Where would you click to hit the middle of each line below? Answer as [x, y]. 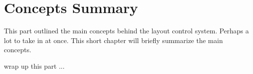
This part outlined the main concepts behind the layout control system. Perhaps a [126, 31]
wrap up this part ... [34, 66]
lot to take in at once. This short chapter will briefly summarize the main [113, 40]
